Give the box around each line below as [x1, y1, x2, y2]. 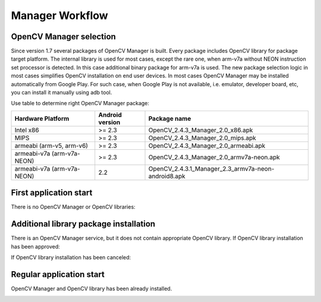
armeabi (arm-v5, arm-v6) [14, 141, 89, 150]
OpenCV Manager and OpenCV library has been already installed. [11, 285, 172, 292]
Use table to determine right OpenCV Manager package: [11, 100, 150, 107]
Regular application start [11, 269, 105, 279]
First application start [11, 188, 93, 198]
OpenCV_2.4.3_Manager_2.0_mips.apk [148, 134, 257, 142]
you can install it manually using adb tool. [11, 89, 112, 96]
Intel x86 [14, 125, 39, 134]
